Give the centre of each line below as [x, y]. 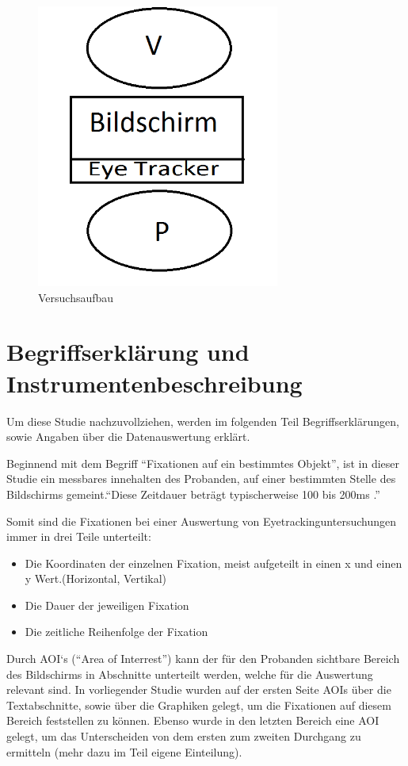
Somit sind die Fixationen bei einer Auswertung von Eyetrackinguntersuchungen [201, 521]
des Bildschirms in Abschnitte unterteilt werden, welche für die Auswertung [190, 674]
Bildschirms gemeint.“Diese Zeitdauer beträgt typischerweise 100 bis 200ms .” [193, 494]
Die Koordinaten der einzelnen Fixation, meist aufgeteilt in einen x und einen [214, 563]
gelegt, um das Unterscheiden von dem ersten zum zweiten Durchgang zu [184, 736]
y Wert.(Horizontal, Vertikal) [96, 578]
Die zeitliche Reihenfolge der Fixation [116, 632]
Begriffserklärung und [128, 352]
